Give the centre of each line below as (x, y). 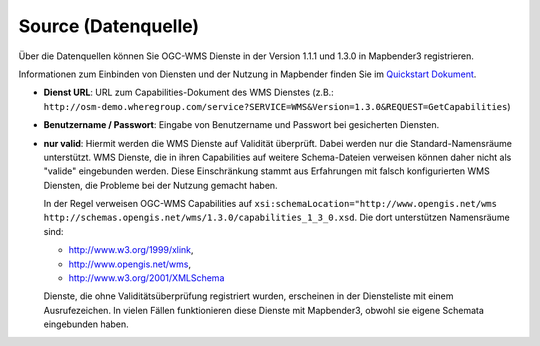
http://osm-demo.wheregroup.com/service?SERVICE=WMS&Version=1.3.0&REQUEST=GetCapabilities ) (277, 106)
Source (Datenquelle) (109, 26)
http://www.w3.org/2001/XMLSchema (146, 278)
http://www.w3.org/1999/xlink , (131, 250)
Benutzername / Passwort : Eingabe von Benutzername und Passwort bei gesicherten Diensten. (241, 125)
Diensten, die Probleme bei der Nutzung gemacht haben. (161, 185)
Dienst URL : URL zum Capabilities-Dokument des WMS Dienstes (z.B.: (188, 92)
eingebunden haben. (86, 324)
